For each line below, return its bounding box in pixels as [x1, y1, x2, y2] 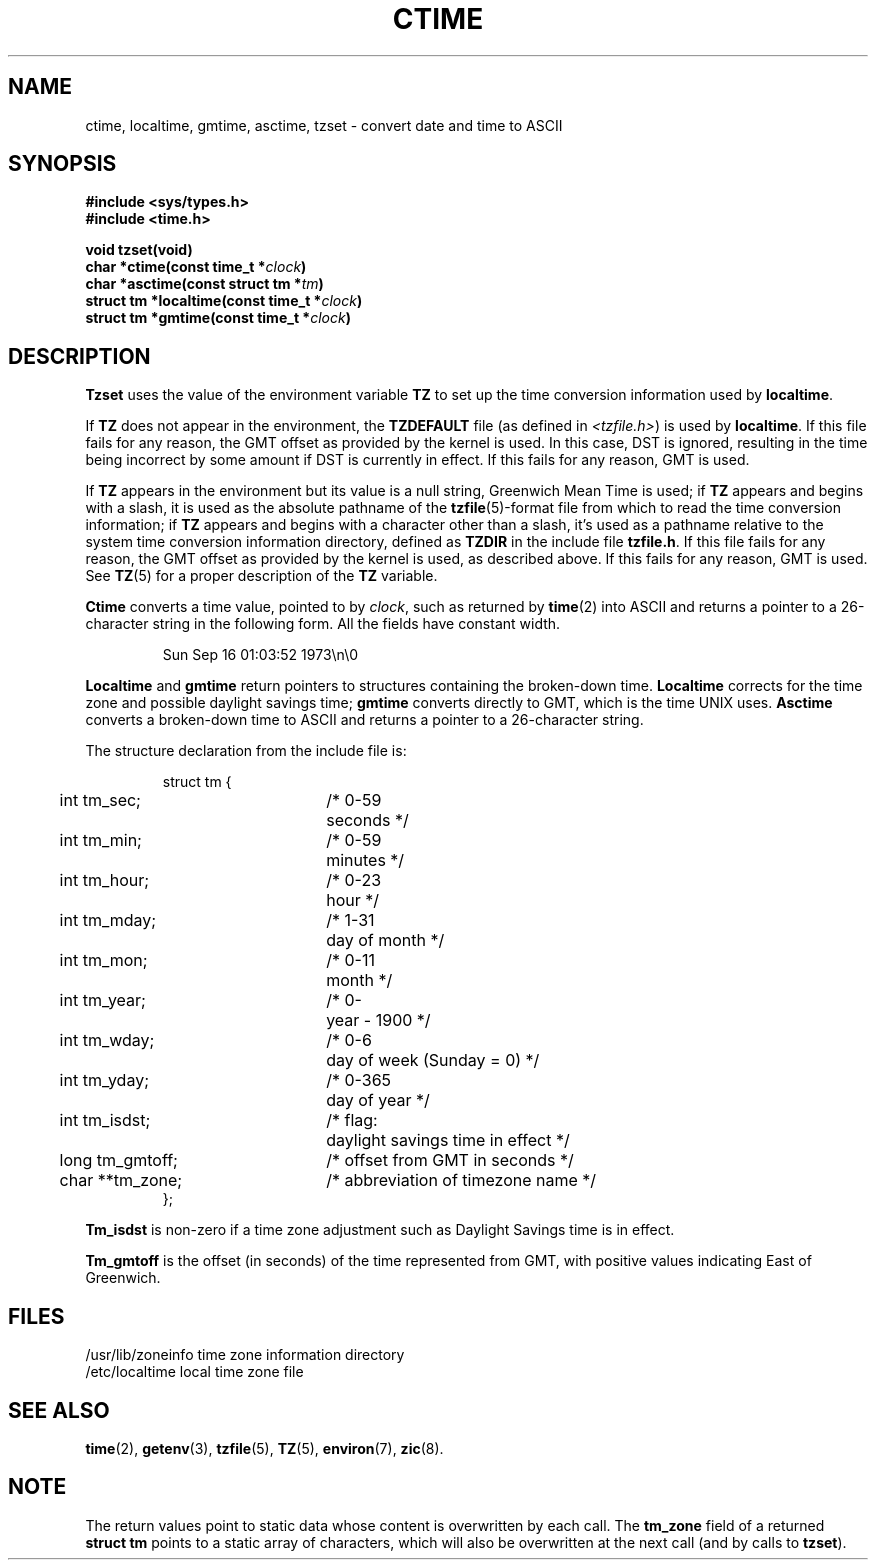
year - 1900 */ [326, 1010, 431, 1031]
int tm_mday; [59, 910, 157, 931]
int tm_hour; [59, 870, 150, 891]
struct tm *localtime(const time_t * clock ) [85, 292, 363, 310]
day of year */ [326, 1090, 430, 1111]
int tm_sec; [59, 790, 141, 811]
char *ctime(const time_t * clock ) [85, 258, 307, 276]
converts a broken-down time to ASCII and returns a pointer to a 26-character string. [85, 711, 644, 729]
